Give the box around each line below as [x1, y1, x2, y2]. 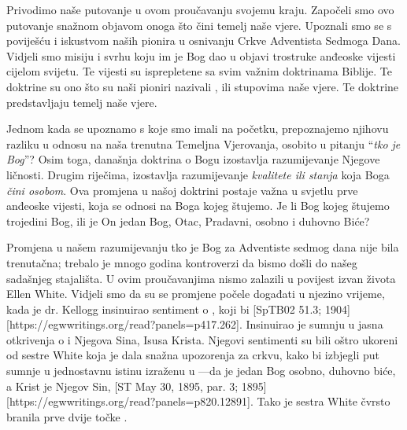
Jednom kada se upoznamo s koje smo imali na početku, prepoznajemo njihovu [6, 120, 389, 137]
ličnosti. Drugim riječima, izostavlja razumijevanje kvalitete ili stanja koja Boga [6, 166, 390, 182]
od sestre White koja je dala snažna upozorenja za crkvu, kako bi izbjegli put [6, 347, 380, 363]
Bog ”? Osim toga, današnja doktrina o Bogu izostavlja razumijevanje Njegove [6, 151, 380, 167]
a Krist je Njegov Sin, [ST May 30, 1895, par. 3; [6, 377, 239, 394]
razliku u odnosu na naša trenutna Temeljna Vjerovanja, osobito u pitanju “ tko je [6, 135, 401, 152]
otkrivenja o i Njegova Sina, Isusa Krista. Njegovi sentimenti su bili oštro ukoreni [6, 331, 398, 347]
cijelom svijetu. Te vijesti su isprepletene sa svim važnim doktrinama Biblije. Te [6, 63, 392, 79]
